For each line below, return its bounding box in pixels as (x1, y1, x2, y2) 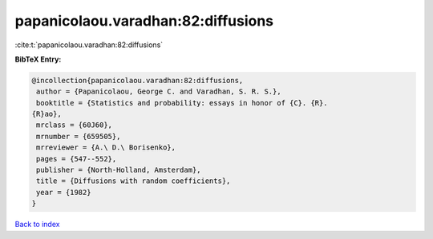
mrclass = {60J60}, (36, 121, 112, 129)
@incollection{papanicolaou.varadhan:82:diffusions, (31, 76, 244, 85)
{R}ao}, (31, 110, 62, 119)
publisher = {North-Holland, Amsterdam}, (36, 165, 201, 175)
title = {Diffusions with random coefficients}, (36, 177, 231, 185)
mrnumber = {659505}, (36, 132, 121, 141)
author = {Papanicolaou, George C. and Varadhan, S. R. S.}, (36, 87, 281, 96)
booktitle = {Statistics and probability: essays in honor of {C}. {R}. (36, 98, 328, 107)
